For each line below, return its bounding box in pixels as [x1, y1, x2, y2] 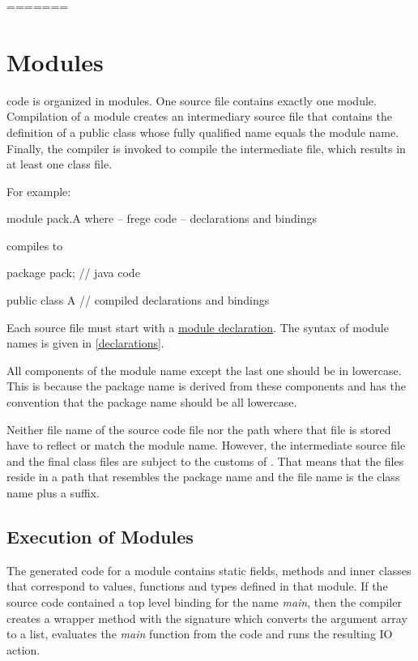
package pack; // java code [6, 264, 140, 281]
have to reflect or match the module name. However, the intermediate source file [6, 437, 406, 454]
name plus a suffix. [6, 484, 100, 501]
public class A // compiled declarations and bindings [6, 292, 270, 309]
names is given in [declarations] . [6, 335, 164, 352]
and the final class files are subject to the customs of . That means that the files [6, 452, 404, 469]
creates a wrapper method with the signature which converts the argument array [6, 609, 407, 626]
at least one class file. [6, 156, 113, 173]
